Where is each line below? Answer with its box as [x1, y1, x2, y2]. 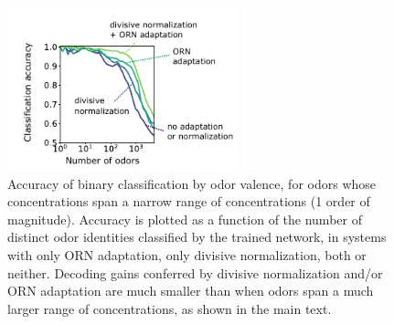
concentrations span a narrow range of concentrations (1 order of [7, 192, 370, 211]
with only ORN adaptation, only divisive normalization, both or [7, 246, 367, 265]
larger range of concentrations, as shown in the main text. [7, 298, 332, 318]
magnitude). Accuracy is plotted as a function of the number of [7, 209, 362, 228]
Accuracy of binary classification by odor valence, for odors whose [7, 173, 377, 193]
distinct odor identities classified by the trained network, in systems [7, 227, 387, 246]
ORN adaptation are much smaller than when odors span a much [7, 281, 374, 300]
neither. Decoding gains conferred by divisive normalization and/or [7, 263, 383, 282]
